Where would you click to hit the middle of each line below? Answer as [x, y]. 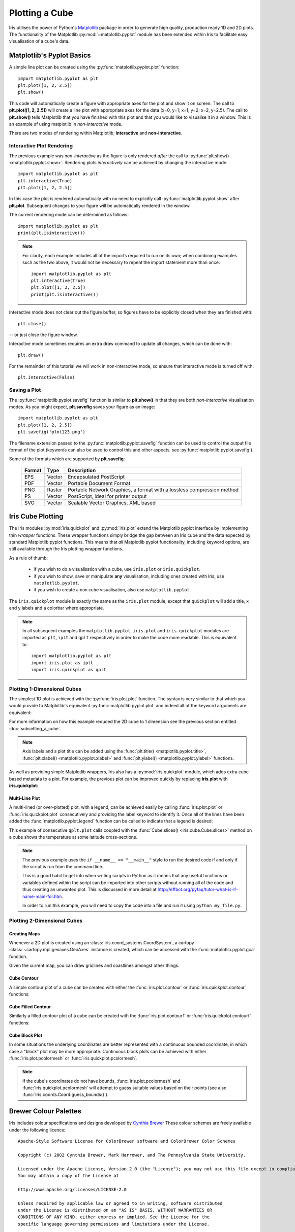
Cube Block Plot [26, 1035]
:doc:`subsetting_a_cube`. [35, 728]
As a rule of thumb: [29, 558]
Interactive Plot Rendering [41, 146]
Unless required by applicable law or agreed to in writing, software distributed [120, 1203]
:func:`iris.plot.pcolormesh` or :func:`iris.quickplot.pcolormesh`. [73, 1058]
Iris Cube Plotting [36, 517]
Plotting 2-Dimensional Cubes [46, 921]
